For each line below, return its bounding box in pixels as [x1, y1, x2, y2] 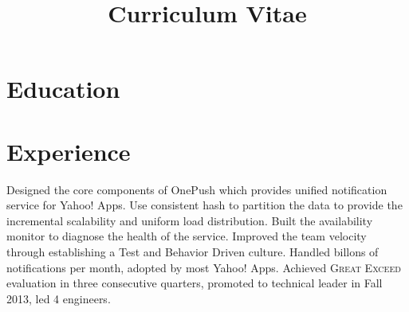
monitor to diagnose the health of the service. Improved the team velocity [6, 228, 367, 244]
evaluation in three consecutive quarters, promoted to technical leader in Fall [6, 275, 383, 291]
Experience [6, 135, 131, 167]
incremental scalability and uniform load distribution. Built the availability [6, 212, 373, 228]
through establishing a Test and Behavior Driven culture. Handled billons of [6, 244, 379, 260]
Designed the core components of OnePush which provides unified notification [6, 181, 387, 197]
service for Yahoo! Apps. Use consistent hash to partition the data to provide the [6, 197, 403, 213]
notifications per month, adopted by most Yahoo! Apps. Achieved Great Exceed [6, 259, 401, 275]
